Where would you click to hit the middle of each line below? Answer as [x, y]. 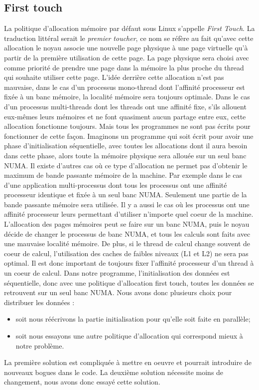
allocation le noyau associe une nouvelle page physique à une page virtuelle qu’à [126, 48]
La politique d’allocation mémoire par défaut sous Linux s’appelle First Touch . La [129, 28]
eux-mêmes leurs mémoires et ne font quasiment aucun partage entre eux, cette [125, 116]
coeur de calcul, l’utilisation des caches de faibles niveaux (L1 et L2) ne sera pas [126, 253]
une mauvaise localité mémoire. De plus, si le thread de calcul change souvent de [127, 243]
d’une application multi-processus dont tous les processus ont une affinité [116, 185]
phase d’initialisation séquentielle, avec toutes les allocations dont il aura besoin [126, 146]
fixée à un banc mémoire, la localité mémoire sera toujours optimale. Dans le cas [127, 97]
